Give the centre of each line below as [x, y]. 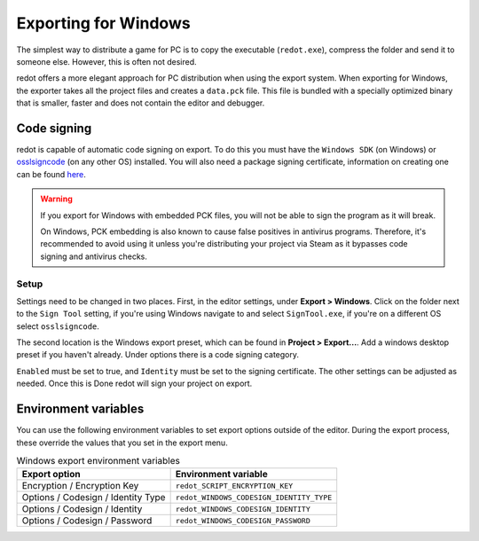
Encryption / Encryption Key [80, 486]
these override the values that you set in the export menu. [122, 443]
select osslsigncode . [58, 326]
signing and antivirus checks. [94, 256]
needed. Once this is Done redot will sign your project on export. [134, 384]
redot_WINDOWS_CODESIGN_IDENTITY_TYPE [254, 497]
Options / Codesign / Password [87, 521]
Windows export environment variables [98, 461]
